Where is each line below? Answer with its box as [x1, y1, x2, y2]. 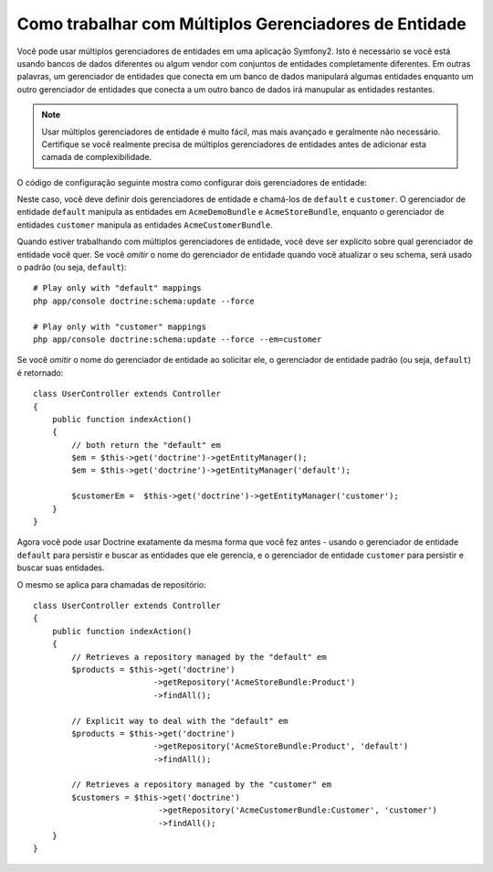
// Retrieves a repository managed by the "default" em [71, 652, 328, 662]
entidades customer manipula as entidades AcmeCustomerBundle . [16, 219, 273, 230]
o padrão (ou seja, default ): [16, 261, 127, 273]
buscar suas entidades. [16, 562, 105, 573]
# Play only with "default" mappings [33, 283, 203, 293]
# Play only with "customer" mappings [33, 321, 207, 332]
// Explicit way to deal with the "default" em [71, 716, 288, 726]
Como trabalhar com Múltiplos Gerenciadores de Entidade [16, 14, 467, 34]
